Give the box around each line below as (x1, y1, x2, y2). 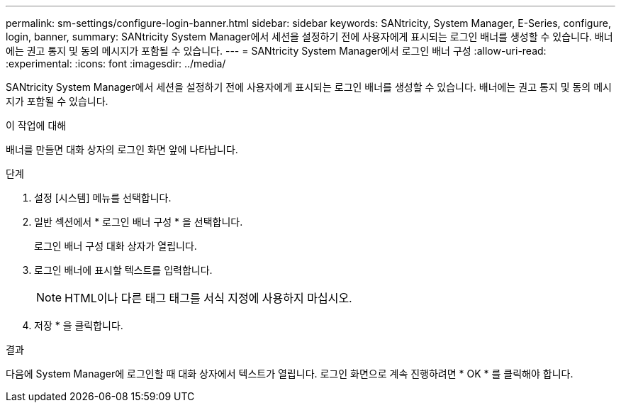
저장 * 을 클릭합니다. (34, 319, 123, 331)
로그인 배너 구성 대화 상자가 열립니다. (34, 240, 197, 252)
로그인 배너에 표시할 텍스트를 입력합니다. (34, 264, 213, 276)
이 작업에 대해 (6, 119, 67, 131)
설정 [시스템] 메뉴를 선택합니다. (34, 192, 172, 204)
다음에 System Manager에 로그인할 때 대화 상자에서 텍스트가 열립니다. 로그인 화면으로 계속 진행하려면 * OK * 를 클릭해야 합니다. (6, 368, 574, 380)
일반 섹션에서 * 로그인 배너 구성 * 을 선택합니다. (34, 216, 243, 228)
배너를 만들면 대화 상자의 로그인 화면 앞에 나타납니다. (6, 143, 238, 155)
